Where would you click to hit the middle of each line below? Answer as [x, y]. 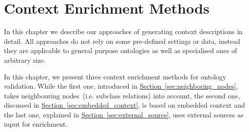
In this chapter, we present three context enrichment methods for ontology [115, 76]
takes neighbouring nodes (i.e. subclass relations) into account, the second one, [122, 95]
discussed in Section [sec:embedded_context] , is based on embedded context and [124, 105]
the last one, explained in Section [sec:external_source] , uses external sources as [124, 114]
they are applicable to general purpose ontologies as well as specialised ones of [121, 50]
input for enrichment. [36, 124]
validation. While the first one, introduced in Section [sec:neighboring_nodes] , [121, 86]
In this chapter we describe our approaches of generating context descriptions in [123, 31]
